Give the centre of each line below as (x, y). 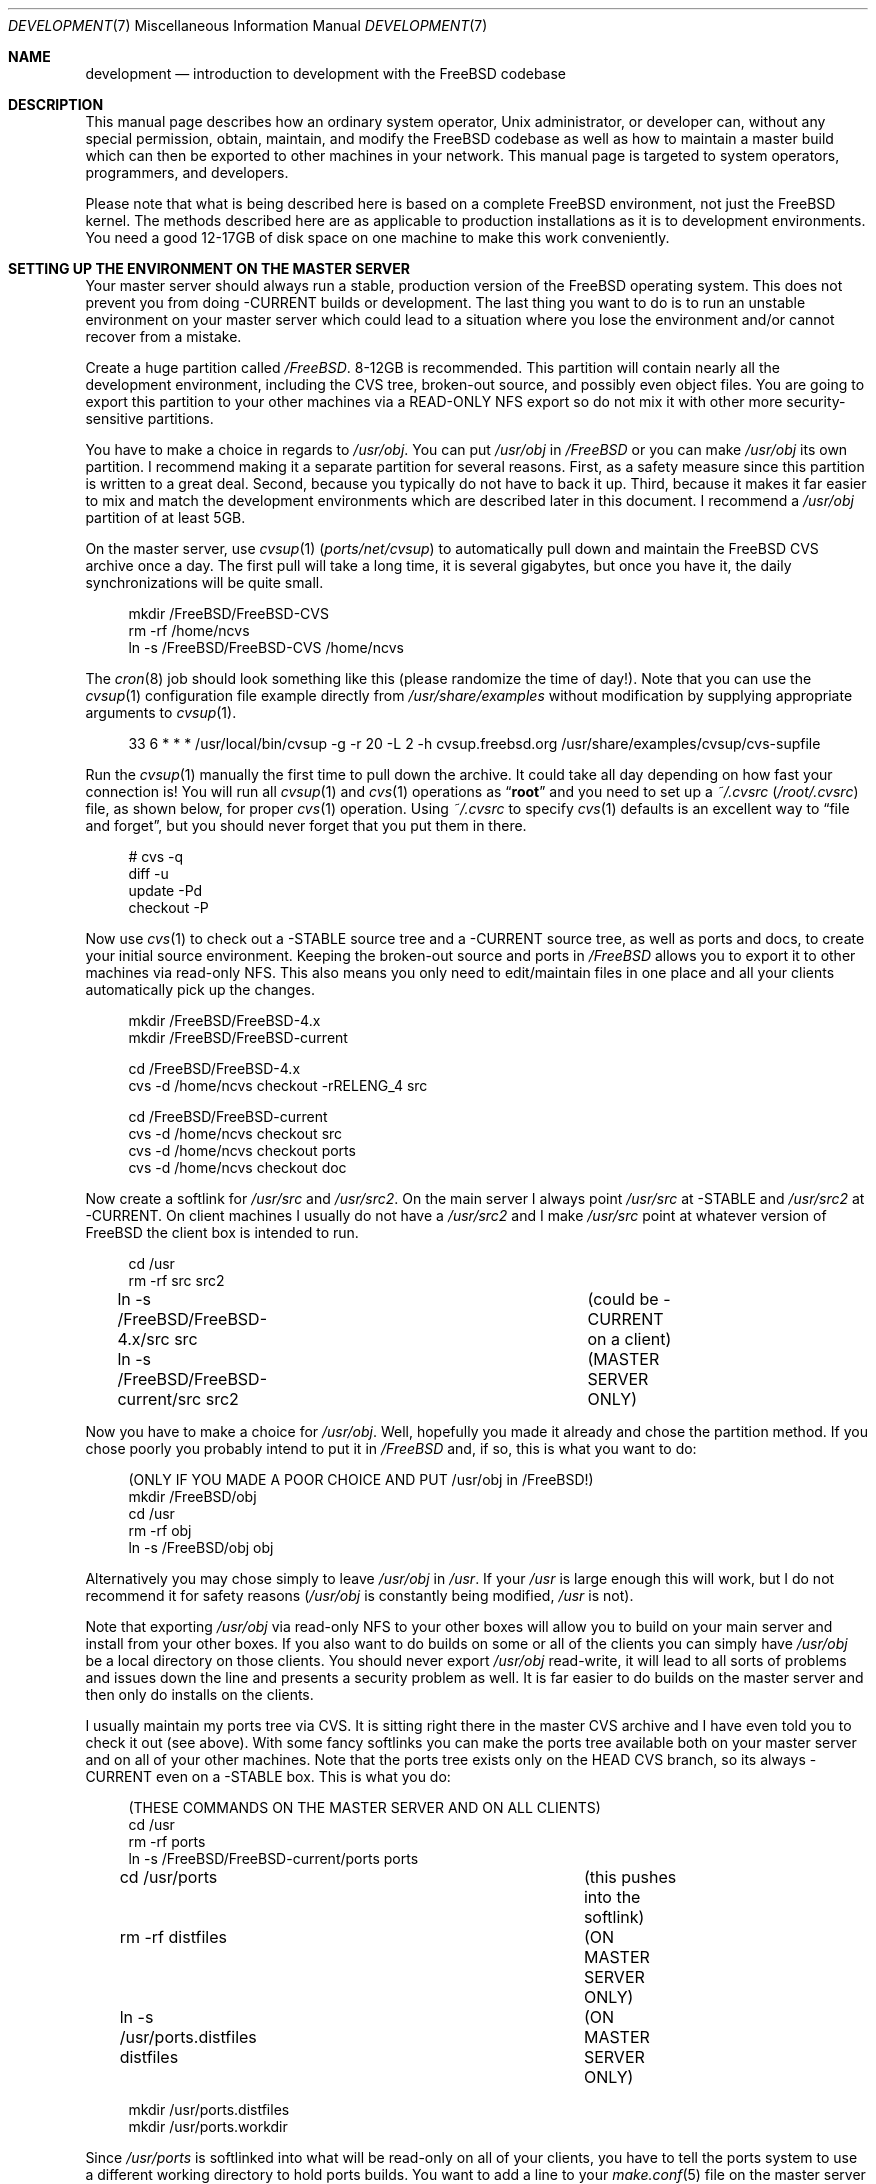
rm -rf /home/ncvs (189, 630)
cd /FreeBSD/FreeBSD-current (228, 1116)
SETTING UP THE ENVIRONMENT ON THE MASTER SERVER (209, 268)
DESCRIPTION (56, 104)
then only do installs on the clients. (199, 1694)
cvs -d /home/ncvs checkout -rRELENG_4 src (278, 1085)
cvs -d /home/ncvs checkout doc (237, 1167)
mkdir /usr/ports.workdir (208, 2126)
